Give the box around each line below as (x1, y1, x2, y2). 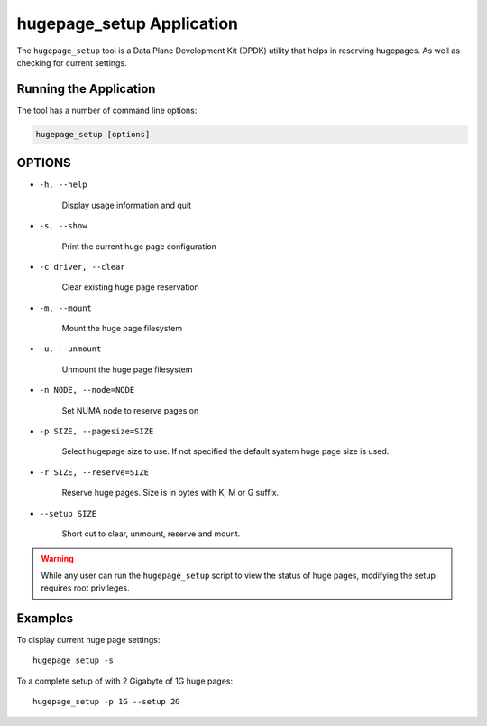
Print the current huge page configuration (61, 240, 216, 252)
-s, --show (39, 221, 87, 231)
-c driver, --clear (39, 262, 125, 272)
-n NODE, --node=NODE (39, 385, 135, 396)
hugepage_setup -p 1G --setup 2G (32, 696, 180, 707)
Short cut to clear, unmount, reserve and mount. (61, 528, 241, 539)
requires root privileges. (41, 582, 130, 593)
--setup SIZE (39, 508, 97, 518)
